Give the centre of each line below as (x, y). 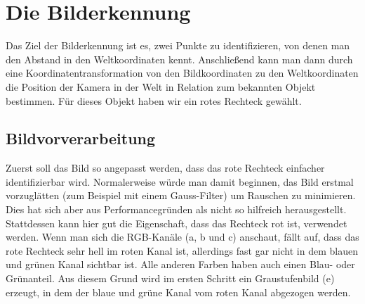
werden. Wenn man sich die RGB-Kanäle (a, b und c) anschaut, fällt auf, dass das (182, 237)
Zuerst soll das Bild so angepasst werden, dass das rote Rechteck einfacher (165, 168)
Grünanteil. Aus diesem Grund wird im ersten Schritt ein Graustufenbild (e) (170, 278)
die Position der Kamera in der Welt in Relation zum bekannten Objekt (161, 86)
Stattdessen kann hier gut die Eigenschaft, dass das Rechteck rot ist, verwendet (177, 223)
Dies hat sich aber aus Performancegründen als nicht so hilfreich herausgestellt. (176, 209)
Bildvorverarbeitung (81, 138)
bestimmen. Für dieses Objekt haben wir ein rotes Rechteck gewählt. (154, 100)
